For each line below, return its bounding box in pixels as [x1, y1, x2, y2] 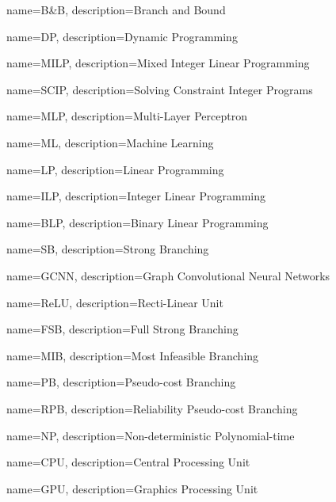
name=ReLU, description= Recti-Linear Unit [6, 294, 223, 310]
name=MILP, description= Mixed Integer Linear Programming [6, 55, 310, 71]
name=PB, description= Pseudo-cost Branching [6, 374, 236, 390]
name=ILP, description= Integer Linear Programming [6, 188, 265, 204]
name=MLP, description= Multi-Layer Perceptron [6, 108, 248, 124]
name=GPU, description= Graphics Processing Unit [6, 480, 258, 496]
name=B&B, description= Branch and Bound [6, 2, 226, 17]
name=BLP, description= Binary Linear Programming [6, 214, 269, 230]
